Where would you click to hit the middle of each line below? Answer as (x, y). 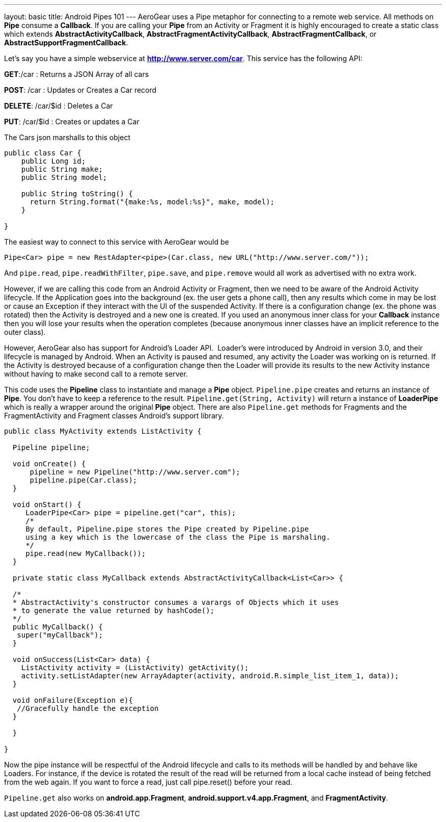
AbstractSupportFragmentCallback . (66, 43)
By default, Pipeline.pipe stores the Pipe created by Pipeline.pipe (167, 529)
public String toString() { (77, 194)
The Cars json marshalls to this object (67, 137)
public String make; (62, 169)
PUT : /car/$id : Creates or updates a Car (72, 122)
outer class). (25, 332)
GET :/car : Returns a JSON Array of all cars (77, 74)
